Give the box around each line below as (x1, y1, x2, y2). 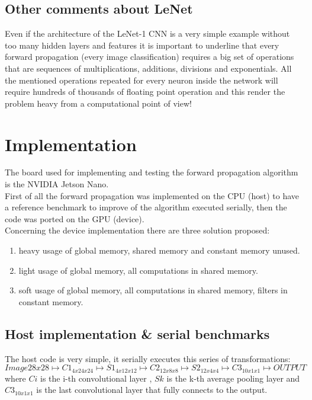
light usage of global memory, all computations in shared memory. (18, 264, 258, 276)
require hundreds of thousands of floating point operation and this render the (5, 85, 285, 98)
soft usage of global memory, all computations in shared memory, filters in (18, 284, 288, 296)
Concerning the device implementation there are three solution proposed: (5, 224, 270, 236)
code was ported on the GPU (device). (5, 212, 144, 225)
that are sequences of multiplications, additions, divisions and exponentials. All (5, 62, 292, 74)
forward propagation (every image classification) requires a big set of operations (5, 50, 294, 63)
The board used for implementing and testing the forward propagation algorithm (5, 166, 298, 178)
